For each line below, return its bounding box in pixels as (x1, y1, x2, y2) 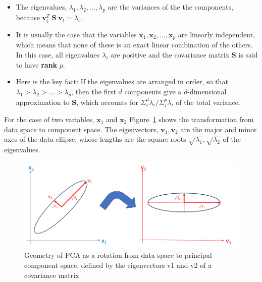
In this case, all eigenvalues (16, 49, 100, 60)
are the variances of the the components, (108, 2, 233, 12)
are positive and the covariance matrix (110, 49, 230, 60)
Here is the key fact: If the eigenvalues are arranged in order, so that (16, 76, 228, 87)
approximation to (16, 96, 70, 107)
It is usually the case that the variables (16, 29, 137, 39)
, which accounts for (76, 96, 138, 107)
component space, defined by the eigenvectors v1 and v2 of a (24, 259, 212, 270)
